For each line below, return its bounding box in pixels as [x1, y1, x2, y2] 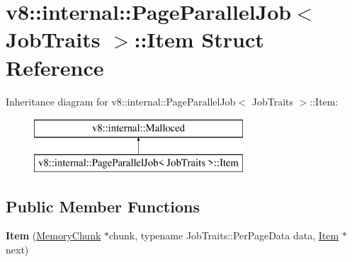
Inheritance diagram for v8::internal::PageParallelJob [6, 93, 236, 108]
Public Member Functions [6, 195, 200, 217]
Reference [6, 52, 104, 81]
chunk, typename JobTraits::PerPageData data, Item [109, 228, 339, 243]
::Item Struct [134, 25, 264, 54]
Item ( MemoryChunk [6, 228, 101, 243]
